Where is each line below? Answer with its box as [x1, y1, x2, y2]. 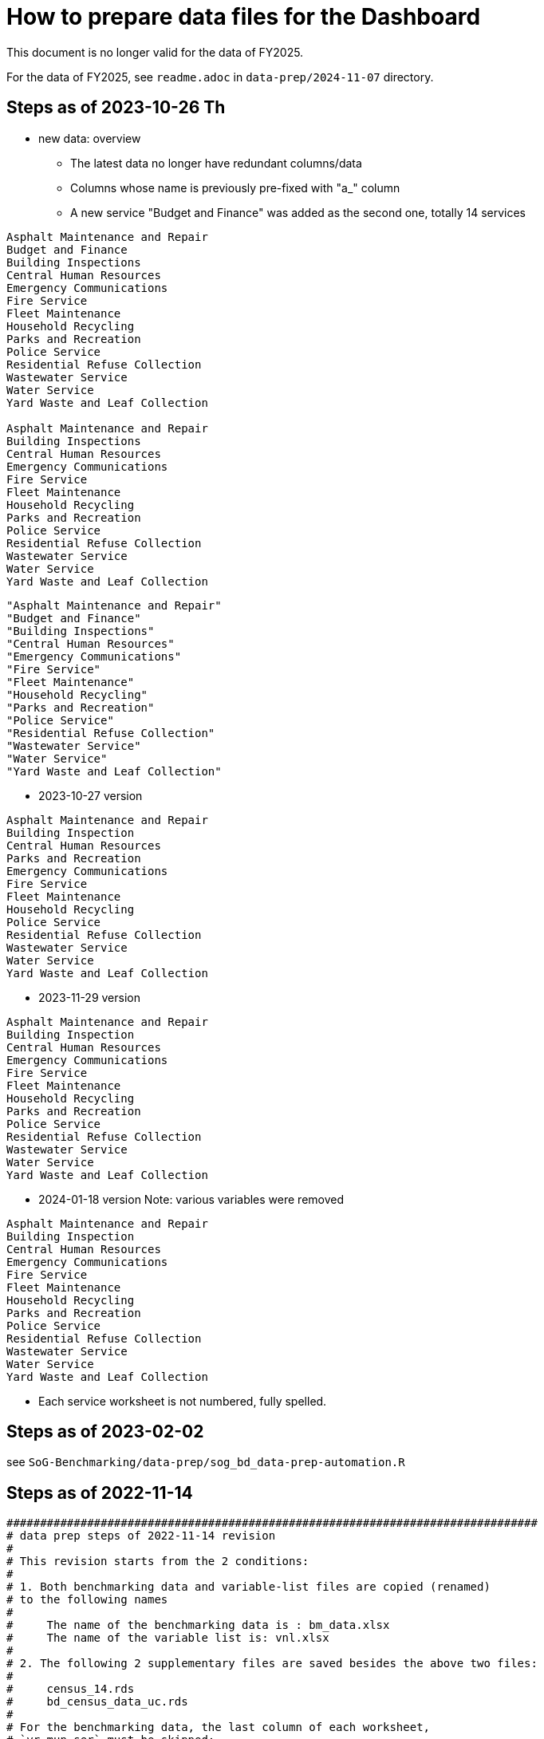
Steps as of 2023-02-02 [6, 1422, 204, 1442]
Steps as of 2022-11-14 [6, 1482, 193, 1503]
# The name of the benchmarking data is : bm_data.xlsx [6, 1619, 390, 1632]
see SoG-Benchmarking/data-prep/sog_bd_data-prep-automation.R [6, 1455, 405, 1469]
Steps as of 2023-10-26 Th [6, 97, 226, 118]
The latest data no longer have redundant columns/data [70, 156, 362, 170]
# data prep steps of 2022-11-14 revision [6, 1529, 276, 1543]
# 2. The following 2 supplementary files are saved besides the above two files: [6, 1657, 538, 1670]
